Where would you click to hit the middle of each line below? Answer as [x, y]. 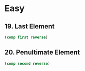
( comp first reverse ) [26, 37]
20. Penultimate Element [42, 52]
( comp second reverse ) [27, 63]
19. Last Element [30, 26]
